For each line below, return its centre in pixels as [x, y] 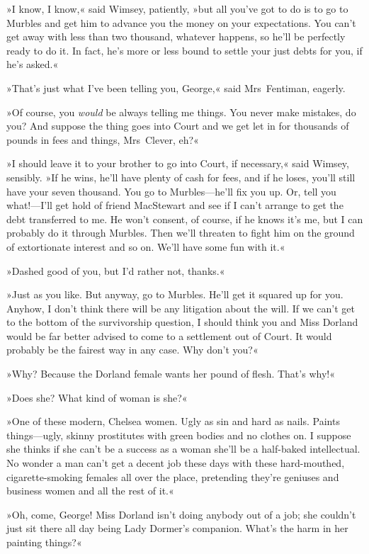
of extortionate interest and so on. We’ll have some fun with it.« [146, 246]
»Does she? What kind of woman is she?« [97, 397]
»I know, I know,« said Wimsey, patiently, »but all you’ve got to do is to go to [177, 9]
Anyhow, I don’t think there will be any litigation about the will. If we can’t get [181, 308]
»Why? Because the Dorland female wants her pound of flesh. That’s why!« [171, 374]
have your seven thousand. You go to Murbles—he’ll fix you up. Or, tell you [171, 191]
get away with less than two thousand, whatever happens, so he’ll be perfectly [176, 36]
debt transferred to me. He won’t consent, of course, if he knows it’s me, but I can [185, 219]
